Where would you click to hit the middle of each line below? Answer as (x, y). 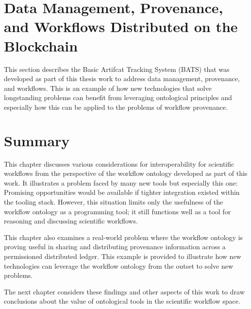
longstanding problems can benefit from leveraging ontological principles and (118, 97)
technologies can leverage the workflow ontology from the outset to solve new (119, 266)
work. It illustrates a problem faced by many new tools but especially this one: (121, 182)
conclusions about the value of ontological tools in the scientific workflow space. (122, 301)
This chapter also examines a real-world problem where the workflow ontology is (124, 237)
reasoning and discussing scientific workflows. (71, 221)
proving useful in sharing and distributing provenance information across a (115, 247)
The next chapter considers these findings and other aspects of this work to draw (124, 291)
